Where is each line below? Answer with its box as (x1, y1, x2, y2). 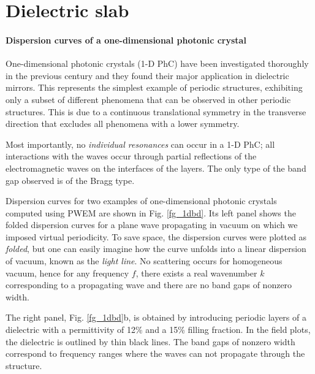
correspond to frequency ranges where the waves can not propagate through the (6, 347, 305, 360)
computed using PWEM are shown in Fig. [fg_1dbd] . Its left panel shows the (6, 206, 296, 219)
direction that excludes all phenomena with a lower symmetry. (6, 117, 240, 130)
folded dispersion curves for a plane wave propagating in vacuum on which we (6, 218, 298, 231)
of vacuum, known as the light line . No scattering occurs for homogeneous (6, 254, 283, 267)
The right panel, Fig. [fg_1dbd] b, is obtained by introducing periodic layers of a (6, 311, 306, 324)
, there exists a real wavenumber (135, 266, 257, 279)
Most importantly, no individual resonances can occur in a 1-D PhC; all (6, 137, 275, 150)
